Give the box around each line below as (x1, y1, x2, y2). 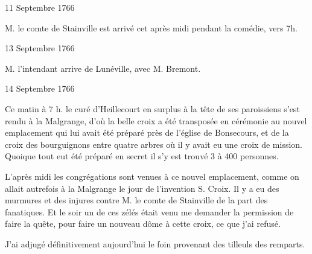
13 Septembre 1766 (5, 42, 75, 54)
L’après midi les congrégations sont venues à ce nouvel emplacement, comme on (5, 170, 299, 182)
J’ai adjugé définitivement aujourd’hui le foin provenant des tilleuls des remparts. (5, 237, 305, 250)
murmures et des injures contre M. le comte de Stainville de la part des (5, 194, 268, 206)
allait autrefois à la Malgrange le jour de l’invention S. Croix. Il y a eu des (5, 182, 279, 194)
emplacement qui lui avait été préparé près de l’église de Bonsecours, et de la (5, 126, 289, 139)
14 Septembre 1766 (5, 82, 75, 95)
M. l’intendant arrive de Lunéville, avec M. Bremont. (5, 62, 201, 74)
